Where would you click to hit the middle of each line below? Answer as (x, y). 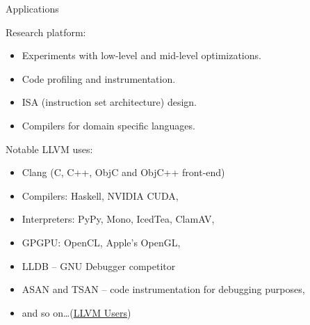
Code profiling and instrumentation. (99, 78)
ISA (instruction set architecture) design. (109, 102)
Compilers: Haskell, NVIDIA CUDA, (100, 195)
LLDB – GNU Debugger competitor (99, 265)
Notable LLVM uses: (49, 149)
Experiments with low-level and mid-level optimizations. (141, 55)
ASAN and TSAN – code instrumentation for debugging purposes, (163, 289)
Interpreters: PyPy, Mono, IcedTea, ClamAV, (118, 219)
